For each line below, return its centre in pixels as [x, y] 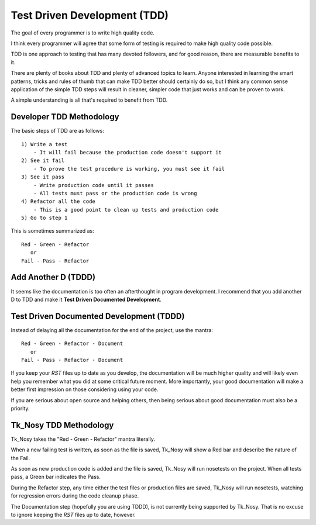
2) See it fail [43, 160]
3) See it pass [43, 177]
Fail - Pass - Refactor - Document [72, 360]
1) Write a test [44, 144]
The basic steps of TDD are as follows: [58, 131]
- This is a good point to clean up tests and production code [126, 210]
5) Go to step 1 [44, 218]
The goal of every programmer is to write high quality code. [83, 33]
